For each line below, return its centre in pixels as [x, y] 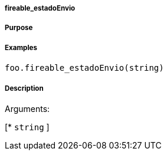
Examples [21, 47]
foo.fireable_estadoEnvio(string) [84, 68]
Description [24, 88]
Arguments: [27, 108]
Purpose [19, 28]
